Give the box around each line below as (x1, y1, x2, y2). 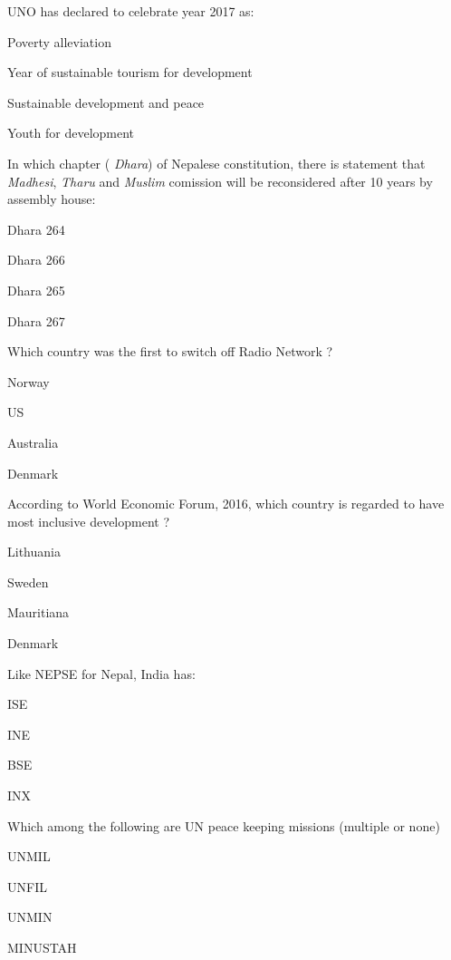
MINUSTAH (7, 938, 77, 956)
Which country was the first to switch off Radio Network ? (7, 342, 333, 361)
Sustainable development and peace (7, 92, 205, 112)
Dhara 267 (7, 311, 65, 330)
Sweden (7, 572, 49, 591)
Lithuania (7, 542, 61, 561)
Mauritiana (7, 603, 70, 622)
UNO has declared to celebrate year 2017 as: (7, 2, 254, 20)
